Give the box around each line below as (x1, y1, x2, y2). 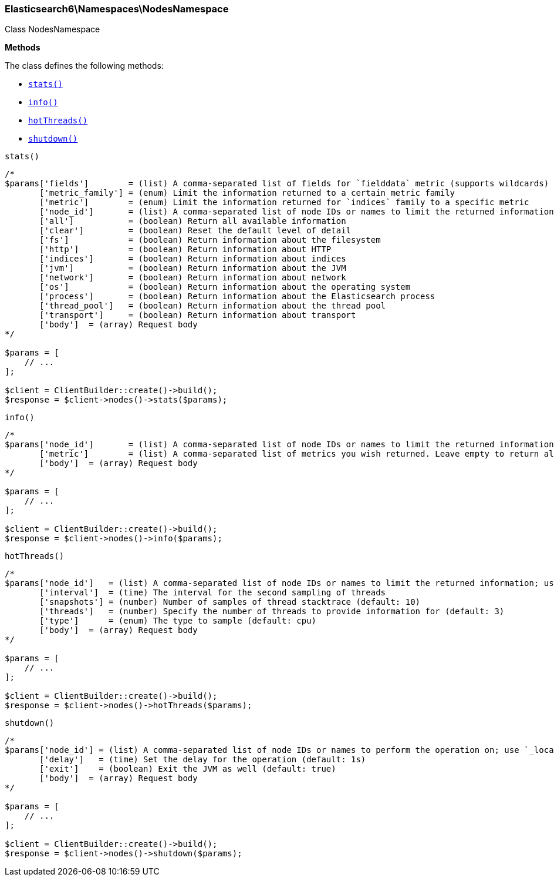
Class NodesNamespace (5, 24, 100, 35)
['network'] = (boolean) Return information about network (39, 273, 346, 283)
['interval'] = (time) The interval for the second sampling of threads (39, 588, 386, 598)
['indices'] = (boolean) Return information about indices (39, 254, 346, 264)
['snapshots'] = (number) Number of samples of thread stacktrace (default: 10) (39, 597, 421, 607)
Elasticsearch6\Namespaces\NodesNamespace (5, 3, 229, 15)
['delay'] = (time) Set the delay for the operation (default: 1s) (39, 755, 366, 765)
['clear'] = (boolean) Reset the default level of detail (39, 226, 352, 236)
